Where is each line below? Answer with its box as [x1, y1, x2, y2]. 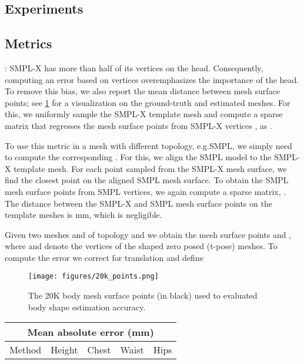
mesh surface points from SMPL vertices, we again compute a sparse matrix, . [5, 185, 286, 197]
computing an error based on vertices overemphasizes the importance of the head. [5, 73, 299, 85]
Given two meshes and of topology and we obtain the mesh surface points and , [5, 228, 292, 240]
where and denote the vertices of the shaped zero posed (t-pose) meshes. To [5, 240, 278, 252]
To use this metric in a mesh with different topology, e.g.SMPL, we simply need [5, 139, 292, 151]
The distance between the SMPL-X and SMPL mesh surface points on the [5, 197, 272, 209]
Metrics [5, 34, 52, 52]
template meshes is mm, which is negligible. [5, 209, 162, 221]
